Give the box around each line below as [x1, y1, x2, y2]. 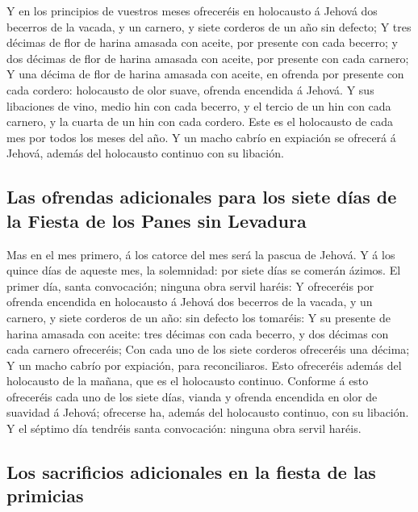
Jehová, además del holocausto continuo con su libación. [6, 145, 284, 162]
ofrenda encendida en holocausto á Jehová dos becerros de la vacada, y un [6, 293, 373, 310]
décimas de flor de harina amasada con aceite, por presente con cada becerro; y [6, 34, 398, 51]
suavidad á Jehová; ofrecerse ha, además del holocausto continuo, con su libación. [6, 404, 409, 421]
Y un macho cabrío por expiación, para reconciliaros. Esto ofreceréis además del [6, 356, 402, 373]
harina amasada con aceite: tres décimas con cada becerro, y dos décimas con [6, 325, 389, 342]
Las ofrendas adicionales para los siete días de [6, 184, 397, 209]
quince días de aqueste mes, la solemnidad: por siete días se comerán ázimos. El [6, 262, 401, 279]
